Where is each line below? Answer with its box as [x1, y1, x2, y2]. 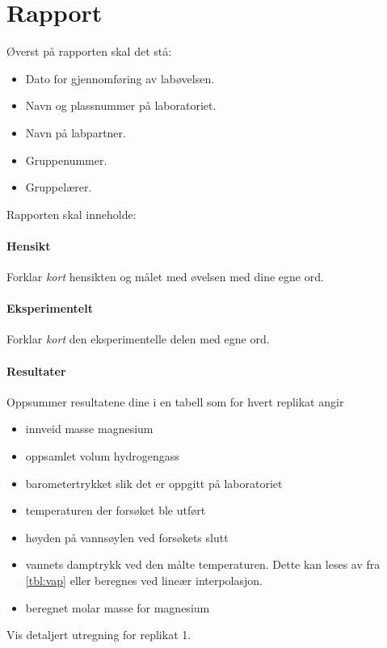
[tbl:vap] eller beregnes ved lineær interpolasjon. [25, 572, 263, 589]
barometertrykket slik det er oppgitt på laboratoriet [25, 474, 283, 491]
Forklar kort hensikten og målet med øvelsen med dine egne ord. [6, 268, 324, 285]
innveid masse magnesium [25, 420, 154, 437]
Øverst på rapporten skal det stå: [6, 43, 172, 60]
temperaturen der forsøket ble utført [25, 502, 206, 519]
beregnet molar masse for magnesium [25, 599, 210, 616]
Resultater [6, 362, 66, 379]
